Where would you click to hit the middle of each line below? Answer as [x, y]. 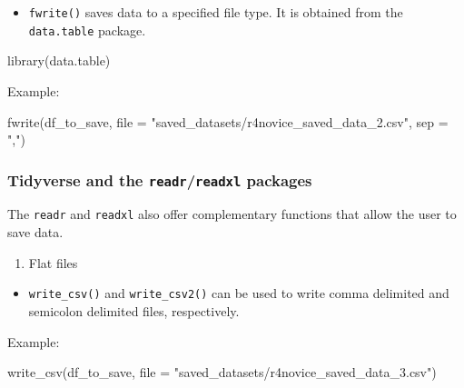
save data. [35, 232]
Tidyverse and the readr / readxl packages [160, 179]
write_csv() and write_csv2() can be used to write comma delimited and [239, 293]
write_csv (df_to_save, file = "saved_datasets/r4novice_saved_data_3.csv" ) [222, 372]
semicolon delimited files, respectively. [134, 310]
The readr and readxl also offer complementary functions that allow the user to [232, 214]
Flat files [53, 262]
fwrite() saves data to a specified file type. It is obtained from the [216, 12]
